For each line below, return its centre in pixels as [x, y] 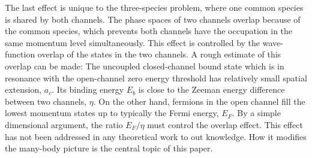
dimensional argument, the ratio [64, 124]
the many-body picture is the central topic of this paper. [109, 148]
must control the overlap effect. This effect [225, 124]
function [20, 54]
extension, [23, 89]
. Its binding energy [88, 89]
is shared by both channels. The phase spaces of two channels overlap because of [153, 19]
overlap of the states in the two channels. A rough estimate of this [159, 54]
